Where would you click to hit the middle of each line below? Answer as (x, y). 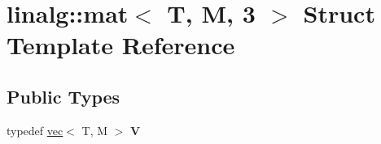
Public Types (63, 96)
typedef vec (35, 130)
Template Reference (121, 45)
